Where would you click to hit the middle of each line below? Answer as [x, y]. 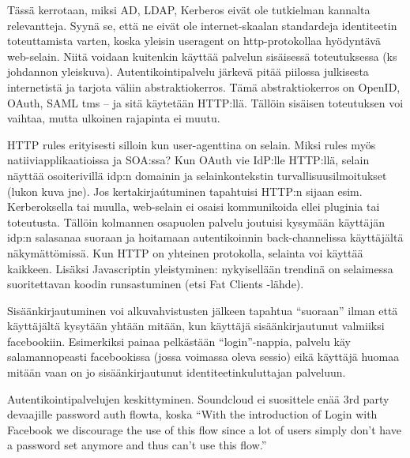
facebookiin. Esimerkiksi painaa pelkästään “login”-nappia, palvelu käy [179, 341]
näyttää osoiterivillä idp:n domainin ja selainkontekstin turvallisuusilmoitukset [197, 175]
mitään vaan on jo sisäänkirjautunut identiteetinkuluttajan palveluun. [177, 372]
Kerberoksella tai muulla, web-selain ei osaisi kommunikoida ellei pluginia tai [194, 206]
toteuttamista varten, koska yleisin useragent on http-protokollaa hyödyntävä [194, 41]
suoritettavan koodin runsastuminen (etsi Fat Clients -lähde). [156, 284]
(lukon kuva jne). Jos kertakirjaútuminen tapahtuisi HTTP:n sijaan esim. [185, 191]
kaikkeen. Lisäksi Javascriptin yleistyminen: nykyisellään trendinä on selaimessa [200, 268]
